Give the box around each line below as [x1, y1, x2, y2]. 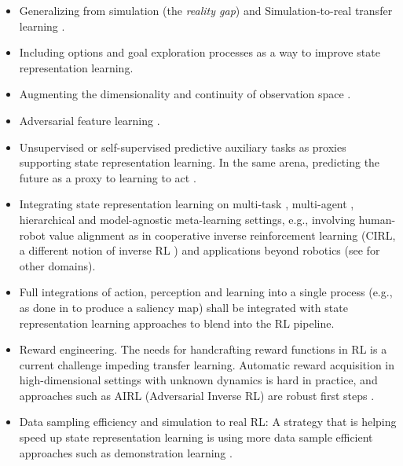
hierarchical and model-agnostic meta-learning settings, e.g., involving [19, 211, 356, 227]
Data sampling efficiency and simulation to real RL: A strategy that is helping [19, 413, 397, 430]
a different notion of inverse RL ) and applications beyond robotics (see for [19, 242, 380, 259]
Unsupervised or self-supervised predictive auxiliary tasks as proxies [19, 138, 346, 155]
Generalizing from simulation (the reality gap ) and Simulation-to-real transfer [19, 2, 393, 18]
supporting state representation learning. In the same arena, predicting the [19, 154, 380, 171]
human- [358, 211, 396, 227]
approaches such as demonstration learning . [19, 444, 233, 460]
